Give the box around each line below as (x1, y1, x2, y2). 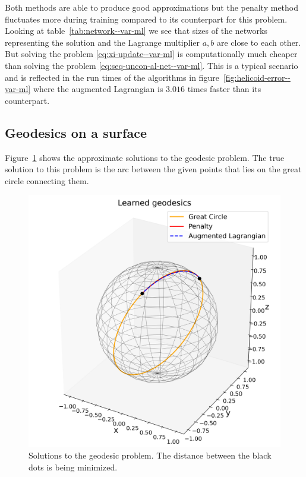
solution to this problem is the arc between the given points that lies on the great (5, 163, 302, 175)
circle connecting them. (5, 174, 89, 187)
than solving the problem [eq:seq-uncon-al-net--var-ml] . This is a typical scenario (5, 59, 298, 71)
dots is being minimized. (29, 460, 118, 473)
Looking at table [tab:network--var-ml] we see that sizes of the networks (5, 24, 267, 37)
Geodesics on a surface (5, 123, 147, 141)
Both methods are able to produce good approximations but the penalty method (5, 1, 299, 13)
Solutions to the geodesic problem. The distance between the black (29, 448, 272, 461)
